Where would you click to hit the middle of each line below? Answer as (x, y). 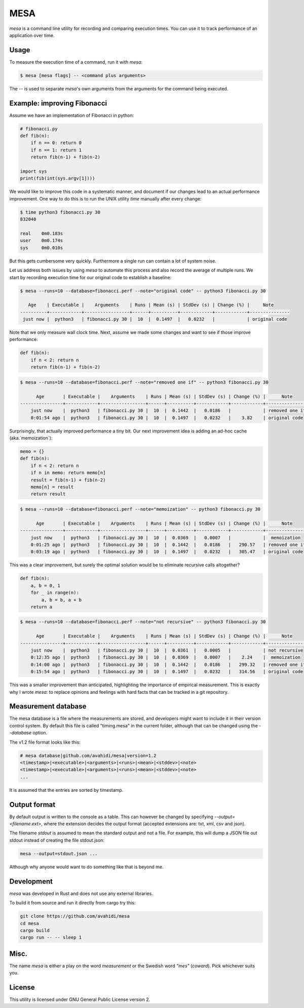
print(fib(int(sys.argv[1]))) (58, 178)
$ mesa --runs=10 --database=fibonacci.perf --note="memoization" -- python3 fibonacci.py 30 (140, 509)
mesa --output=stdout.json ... (59, 853)
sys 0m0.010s (42, 248)
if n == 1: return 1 (56, 150)
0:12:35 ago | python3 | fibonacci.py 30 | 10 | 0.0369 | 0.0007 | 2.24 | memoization (166, 658)
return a (42, 607)
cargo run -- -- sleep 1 (51, 937)
